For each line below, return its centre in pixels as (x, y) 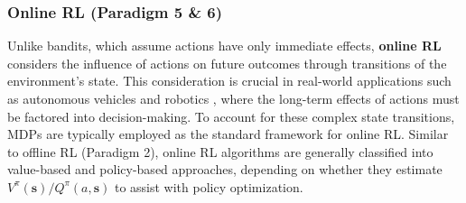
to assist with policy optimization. (209, 186)
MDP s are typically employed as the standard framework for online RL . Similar (228, 134)
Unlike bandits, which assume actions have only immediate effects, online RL (224, 46)
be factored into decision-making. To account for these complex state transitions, (231, 116)
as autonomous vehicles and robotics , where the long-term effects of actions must (233, 98)
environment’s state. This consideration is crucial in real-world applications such (229, 81)
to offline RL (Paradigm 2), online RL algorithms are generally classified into (220, 151)
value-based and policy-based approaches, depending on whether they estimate (225, 169)
